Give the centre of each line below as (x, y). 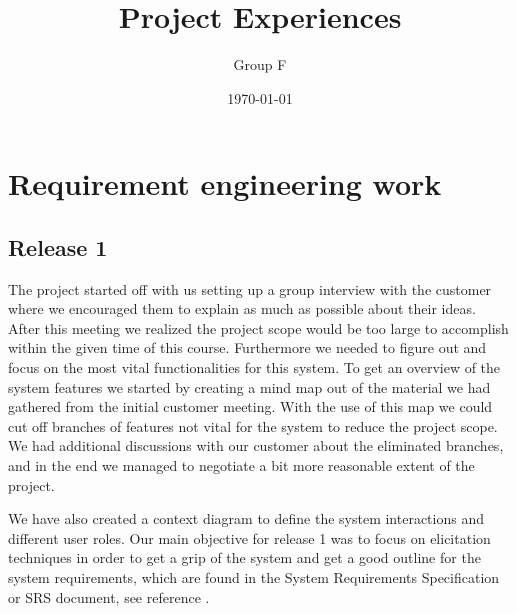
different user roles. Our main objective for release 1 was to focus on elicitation (249, 537)
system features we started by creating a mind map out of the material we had (249, 386)
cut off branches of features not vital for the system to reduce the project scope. (253, 425)
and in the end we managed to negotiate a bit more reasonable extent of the (241, 465)
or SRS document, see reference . (109, 596)
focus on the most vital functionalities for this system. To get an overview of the (254, 367)
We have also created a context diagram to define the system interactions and (246, 518)
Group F (260, 64)
